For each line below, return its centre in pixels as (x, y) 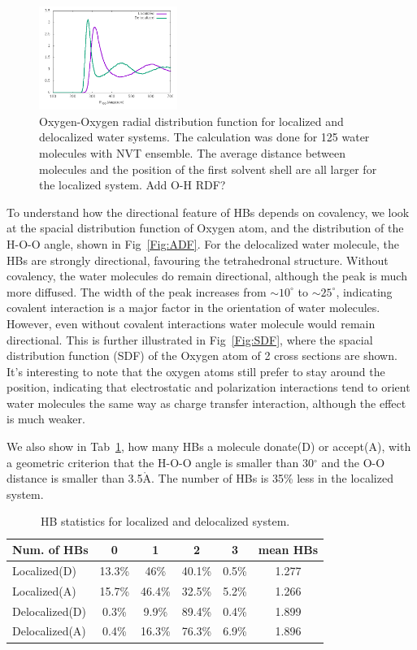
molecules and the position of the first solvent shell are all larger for (208, 169)
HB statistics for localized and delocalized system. (165, 521)
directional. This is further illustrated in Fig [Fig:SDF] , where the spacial (190, 339)
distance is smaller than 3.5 (75, 478)
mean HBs (288, 550)
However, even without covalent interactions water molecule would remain (191, 323)
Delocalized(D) (49, 611)
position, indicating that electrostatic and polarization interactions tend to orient (208, 387)
